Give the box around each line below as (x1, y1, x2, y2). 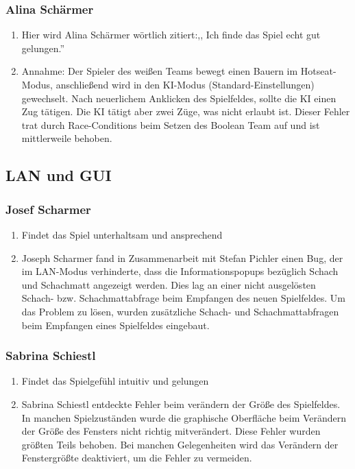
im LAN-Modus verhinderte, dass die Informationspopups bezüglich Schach (21, 264, 339, 278)
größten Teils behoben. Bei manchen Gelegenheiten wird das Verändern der (21, 437, 339, 451)
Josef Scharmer (5, 200, 91, 217)
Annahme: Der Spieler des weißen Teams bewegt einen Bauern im (21, 64, 298, 78)
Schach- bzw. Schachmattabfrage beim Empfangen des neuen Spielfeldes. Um (21, 291, 345, 305)
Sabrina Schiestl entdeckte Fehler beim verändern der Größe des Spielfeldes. (21, 396, 341, 411)
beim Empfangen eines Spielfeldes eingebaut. (21, 317, 210, 332)
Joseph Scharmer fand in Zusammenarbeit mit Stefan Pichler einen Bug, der (21, 250, 343, 265)
